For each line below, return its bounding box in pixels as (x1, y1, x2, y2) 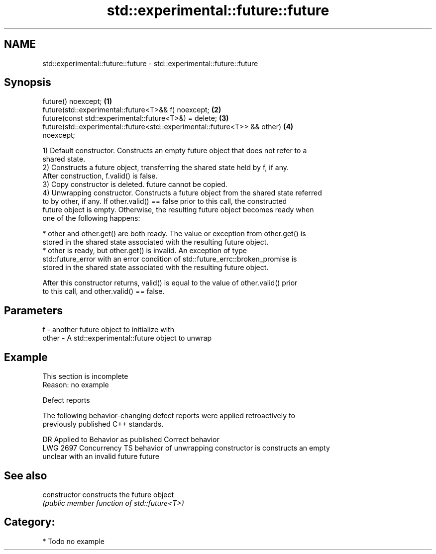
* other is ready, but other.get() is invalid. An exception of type (42, 246, 247, 255)
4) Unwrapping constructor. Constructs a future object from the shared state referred (42, 188, 322, 197)
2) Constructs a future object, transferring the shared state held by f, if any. (42, 163, 289, 172)
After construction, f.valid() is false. (42, 172, 158, 181)
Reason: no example (42, 380, 109, 389)
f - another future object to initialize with (42, 325, 174, 334)
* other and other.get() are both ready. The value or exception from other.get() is (42, 229, 306, 238)
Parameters (4, 304, 63, 317)
